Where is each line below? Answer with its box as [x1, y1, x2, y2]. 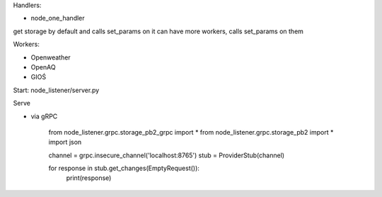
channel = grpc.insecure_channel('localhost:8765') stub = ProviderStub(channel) [48, 151, 285, 159]
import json [48, 138, 82, 147]
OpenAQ [30, 62, 56, 71]
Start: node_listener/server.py [13, 86, 100, 94]
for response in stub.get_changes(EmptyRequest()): [48, 164, 199, 173]
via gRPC [30, 112, 58, 120]
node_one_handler [30, 14, 85, 23]
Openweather [30, 53, 71, 62]
